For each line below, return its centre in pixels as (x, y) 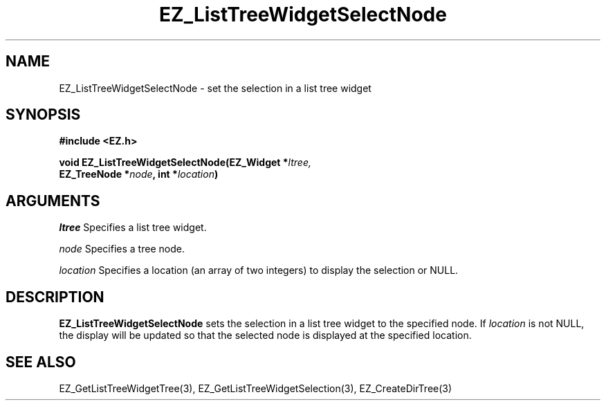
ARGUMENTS (53, 201)
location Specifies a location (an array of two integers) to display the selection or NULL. (259, 270)
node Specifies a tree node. (122, 249)
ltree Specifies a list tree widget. (133, 228)
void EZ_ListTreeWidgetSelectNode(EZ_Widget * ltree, (185, 163)
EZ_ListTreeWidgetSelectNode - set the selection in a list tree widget (215, 88)
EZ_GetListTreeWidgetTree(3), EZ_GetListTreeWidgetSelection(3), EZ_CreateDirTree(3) (256, 388)
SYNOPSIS (43, 115)
